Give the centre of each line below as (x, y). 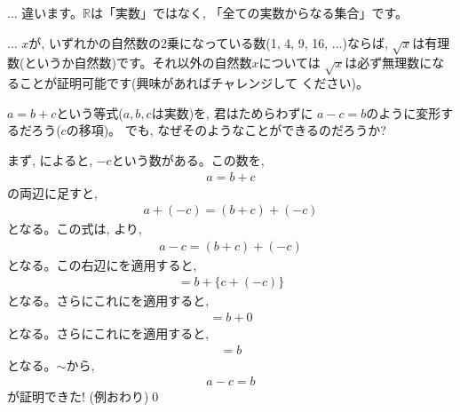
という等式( (90, 112)
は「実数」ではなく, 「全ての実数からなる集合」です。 (249, 12)
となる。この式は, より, (75, 229)
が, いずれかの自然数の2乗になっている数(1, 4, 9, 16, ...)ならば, (208, 42)
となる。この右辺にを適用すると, (102, 264)
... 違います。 (45, 12)
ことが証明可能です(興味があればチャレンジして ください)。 (194, 83)
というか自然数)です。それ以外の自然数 (138, 63)
